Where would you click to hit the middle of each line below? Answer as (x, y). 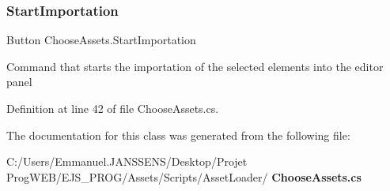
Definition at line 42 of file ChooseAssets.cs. (113, 108)
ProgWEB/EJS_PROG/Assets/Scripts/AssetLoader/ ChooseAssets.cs (184, 176)
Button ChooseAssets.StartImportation (101, 40)
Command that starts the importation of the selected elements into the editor (195, 66)
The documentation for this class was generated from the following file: (178, 135)
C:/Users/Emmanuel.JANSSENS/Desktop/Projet (127, 161)
